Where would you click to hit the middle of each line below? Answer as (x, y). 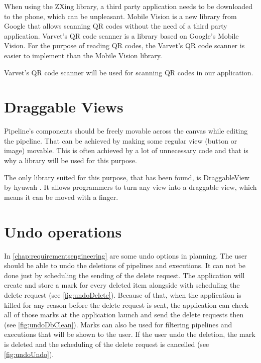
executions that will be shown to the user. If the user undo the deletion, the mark (130, 334)
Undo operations (63, 231)
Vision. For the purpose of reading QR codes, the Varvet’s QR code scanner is (124, 45)
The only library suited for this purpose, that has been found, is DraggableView (127, 177)
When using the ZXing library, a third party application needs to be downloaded (128, 6)
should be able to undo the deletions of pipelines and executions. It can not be (125, 265)
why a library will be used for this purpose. (71, 160)
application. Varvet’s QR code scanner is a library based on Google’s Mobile (121, 35)
